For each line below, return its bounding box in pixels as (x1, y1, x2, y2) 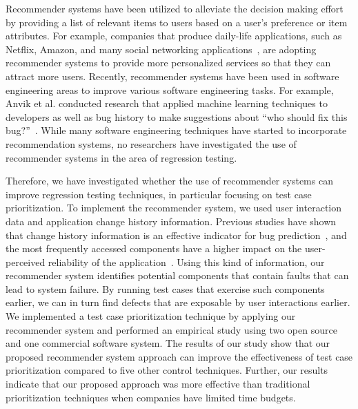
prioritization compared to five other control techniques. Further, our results (6, 363, 328, 377)
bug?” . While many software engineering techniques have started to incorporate (6, 123, 347, 137)
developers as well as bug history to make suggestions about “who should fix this (6, 109, 348, 124)
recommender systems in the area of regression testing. (6, 150, 237, 164)
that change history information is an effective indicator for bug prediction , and (6, 227, 347, 242)
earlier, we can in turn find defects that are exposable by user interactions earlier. (6, 295, 350, 310)
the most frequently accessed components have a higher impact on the (6, 241, 302, 256)
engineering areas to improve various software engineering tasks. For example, (6, 82, 334, 97)
